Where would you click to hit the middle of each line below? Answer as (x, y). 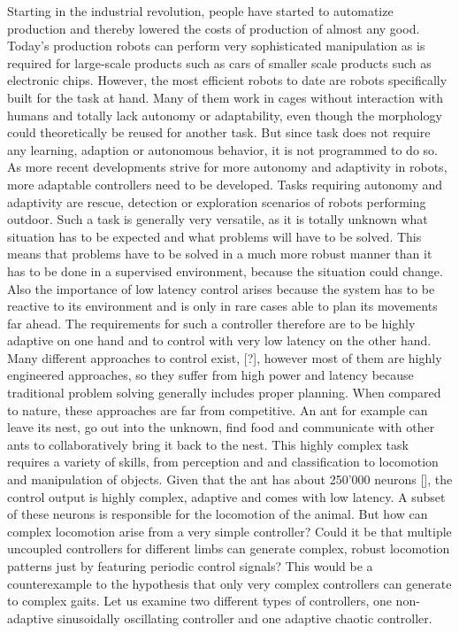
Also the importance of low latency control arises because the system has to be (221, 288)
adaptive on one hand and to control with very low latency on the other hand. (219, 340)
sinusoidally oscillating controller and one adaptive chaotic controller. (245, 618)
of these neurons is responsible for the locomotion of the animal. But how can (218, 514)
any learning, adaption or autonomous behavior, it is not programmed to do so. (222, 149)
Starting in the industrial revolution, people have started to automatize (200, 11)
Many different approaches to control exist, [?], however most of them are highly (225, 357)
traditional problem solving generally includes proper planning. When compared (224, 393)
